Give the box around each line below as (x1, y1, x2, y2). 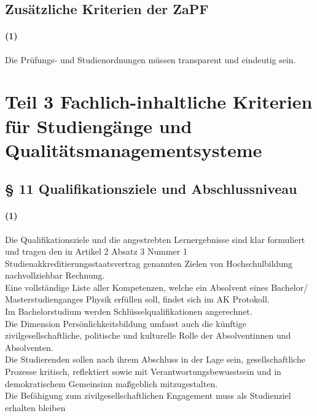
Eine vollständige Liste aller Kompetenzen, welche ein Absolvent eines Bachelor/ (5, 280, 308, 293)
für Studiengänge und (5, 113, 192, 138)
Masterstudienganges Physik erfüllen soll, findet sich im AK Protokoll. (5, 293, 270, 306)
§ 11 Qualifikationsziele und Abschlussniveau (5, 179, 297, 198)
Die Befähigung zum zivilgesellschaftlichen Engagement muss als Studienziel (5, 389, 291, 402)
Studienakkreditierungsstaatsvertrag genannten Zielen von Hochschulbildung (5, 256, 292, 269)
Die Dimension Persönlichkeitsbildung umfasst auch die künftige (5, 317, 247, 329)
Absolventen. (5, 341, 53, 353)
